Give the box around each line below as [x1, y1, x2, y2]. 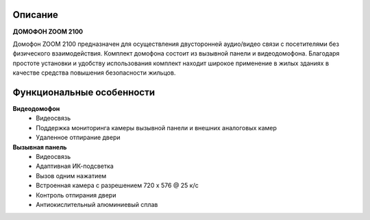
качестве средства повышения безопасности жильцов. [12, 69, 176, 77]
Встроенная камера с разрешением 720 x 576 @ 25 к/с [36, 182, 199, 190]
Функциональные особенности [12, 86, 156, 98]
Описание [12, 9, 58, 21]
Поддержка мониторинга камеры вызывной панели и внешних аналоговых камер [36, 123, 277, 132]
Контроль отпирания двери [36, 191, 116, 199]
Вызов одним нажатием [36, 171, 107, 180]
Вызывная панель [12, 143, 67, 151]
